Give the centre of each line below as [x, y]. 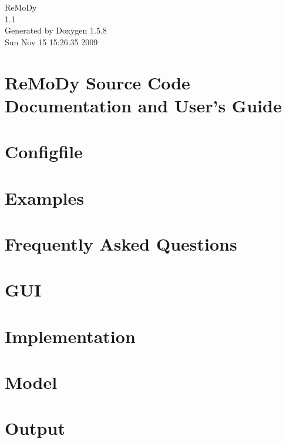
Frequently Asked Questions [121, 243]
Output [35, 428]
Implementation [70, 336]
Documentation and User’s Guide [143, 105]
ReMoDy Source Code [97, 82]
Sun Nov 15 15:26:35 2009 [51, 41]
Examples [44, 197]
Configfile [44, 151]
